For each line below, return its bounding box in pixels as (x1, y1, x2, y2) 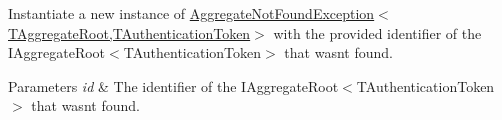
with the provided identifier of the (273, 22, 482, 43)
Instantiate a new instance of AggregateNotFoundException (8, 3, 375, 23)
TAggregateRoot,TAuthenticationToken (8, 22, 251, 43)
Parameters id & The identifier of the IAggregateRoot (8, 75, 339, 96)
